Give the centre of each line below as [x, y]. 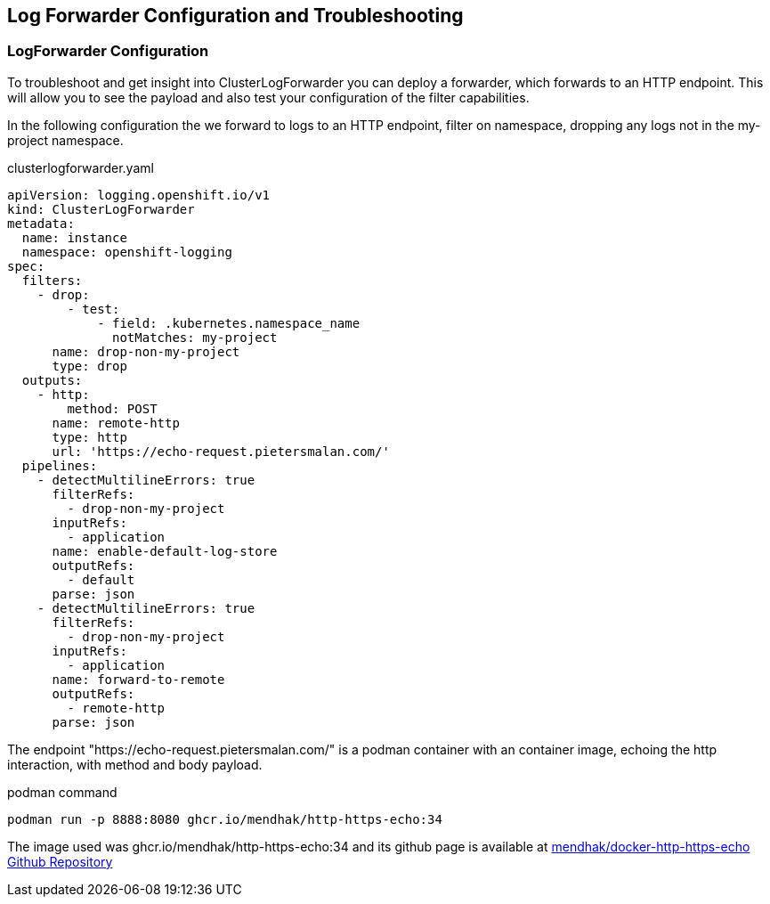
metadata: [41, 223]
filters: [52, 280]
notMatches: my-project [195, 337]
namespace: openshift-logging [127, 252]
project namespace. [65, 140]
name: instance [74, 237]
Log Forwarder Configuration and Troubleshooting [235, 16]
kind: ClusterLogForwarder [101, 209]
